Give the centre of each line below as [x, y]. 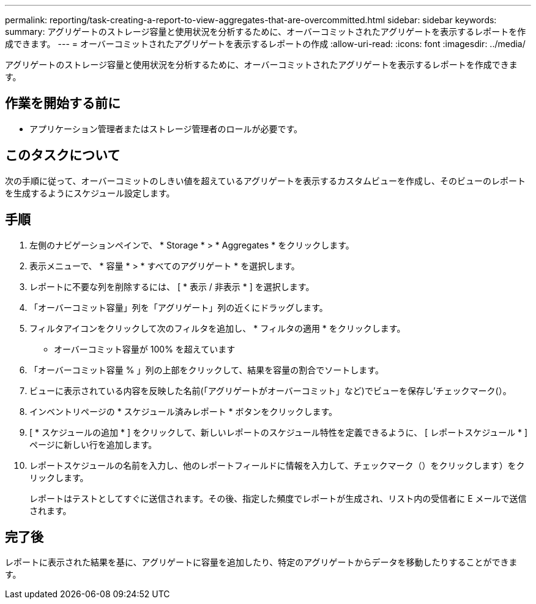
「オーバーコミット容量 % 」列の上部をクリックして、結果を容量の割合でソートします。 [207, 370]
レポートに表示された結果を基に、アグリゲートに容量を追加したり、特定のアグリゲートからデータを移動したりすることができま [261, 562]
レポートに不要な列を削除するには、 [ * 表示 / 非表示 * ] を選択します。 [172, 286]
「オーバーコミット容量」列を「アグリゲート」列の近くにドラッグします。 [179, 307]
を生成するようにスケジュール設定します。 [90, 193]
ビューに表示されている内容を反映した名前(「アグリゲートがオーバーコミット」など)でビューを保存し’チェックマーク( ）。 [270, 390]
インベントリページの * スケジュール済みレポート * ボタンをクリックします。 [184, 411]
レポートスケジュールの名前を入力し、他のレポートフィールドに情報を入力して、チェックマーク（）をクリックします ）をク [277, 465]
